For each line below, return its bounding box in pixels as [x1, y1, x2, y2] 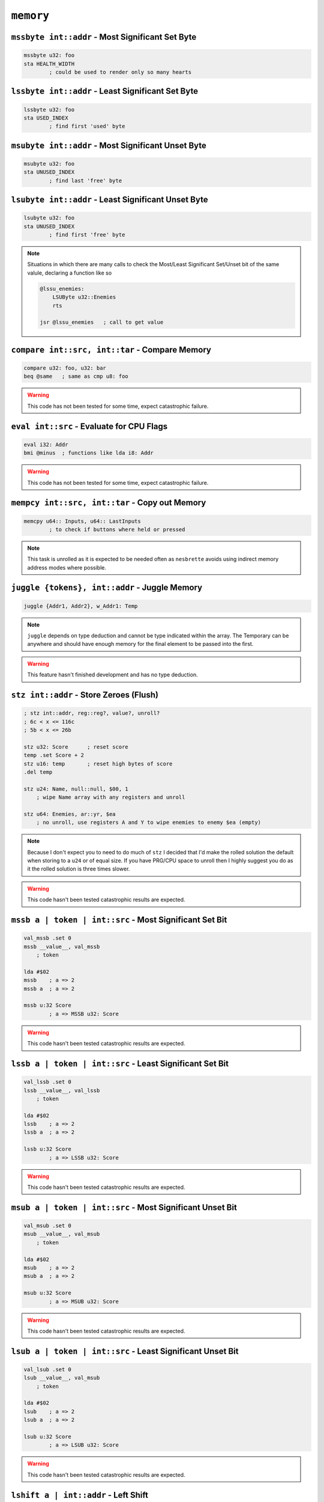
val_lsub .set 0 [23, 1366, 72, 1373]
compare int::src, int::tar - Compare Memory [11, 344, 211, 354]
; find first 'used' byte [49, 123, 125, 130]
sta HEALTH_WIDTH [23, 60, 75, 67]
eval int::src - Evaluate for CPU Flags [11, 421, 168, 431]
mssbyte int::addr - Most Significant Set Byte [11, 32, 197, 42]
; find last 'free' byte [49, 177, 122, 184]
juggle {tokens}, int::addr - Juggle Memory [11, 583, 203, 593]
